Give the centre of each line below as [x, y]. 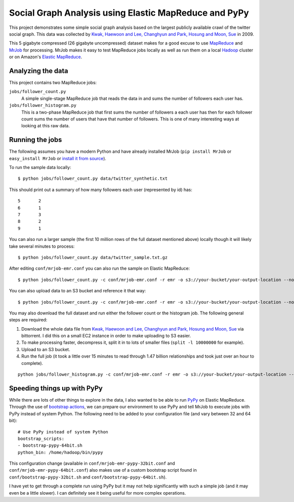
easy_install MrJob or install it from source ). [58, 158]
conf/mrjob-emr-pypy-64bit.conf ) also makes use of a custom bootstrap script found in [103, 470]
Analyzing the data [39, 71]
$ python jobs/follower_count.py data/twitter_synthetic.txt [93, 179]
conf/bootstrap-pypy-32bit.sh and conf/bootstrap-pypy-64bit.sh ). [88, 477]
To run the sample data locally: [40, 167]
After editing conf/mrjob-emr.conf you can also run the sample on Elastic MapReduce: [99, 268]
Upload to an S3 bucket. [46, 349]
